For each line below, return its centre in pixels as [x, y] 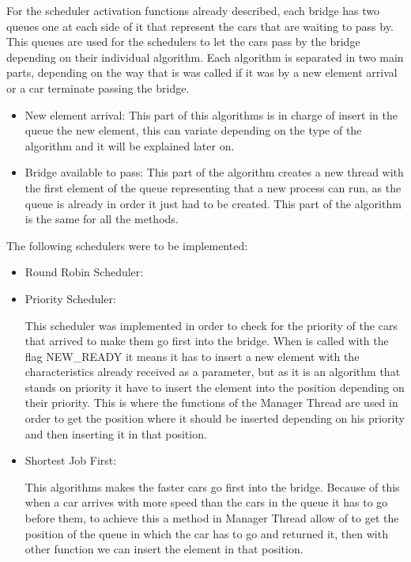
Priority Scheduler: [70, 298]
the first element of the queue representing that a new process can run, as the [213, 187]
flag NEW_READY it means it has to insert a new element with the [192, 356]
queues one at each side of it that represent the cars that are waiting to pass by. [200, 26]
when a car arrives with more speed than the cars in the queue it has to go [206, 502]
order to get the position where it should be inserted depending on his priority [215, 418]
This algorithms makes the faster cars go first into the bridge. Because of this [212, 486]
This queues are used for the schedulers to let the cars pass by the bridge [183, 42]
